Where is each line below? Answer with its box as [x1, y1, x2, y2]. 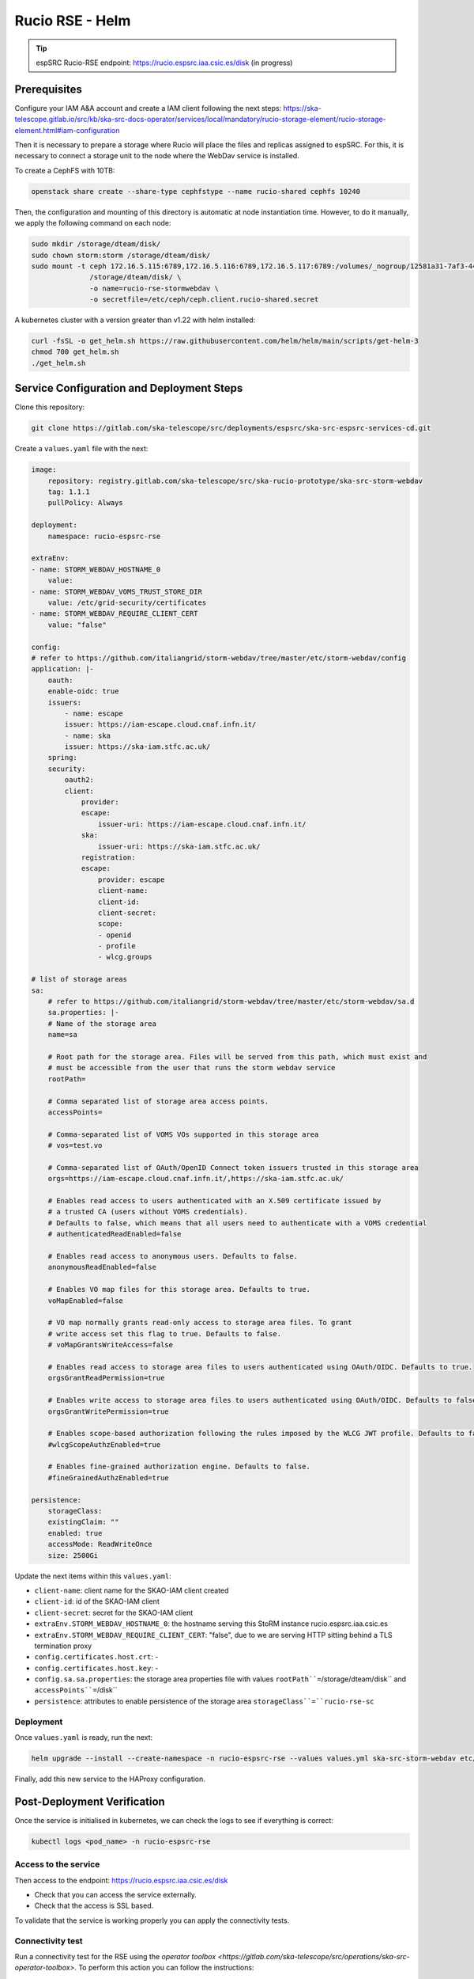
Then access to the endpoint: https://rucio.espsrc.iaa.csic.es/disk [14, 1875, 228, 1885]
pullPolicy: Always [47, 499, 124, 507]
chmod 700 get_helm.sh [31, 348, 119, 356]
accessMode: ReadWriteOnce [47, 1540, 153, 1549]
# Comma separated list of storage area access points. [47, 1096, 269, 1106]
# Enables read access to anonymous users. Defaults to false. [47, 1252, 299, 1261]
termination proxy [34, 1641, 92, 1650]
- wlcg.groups [97, 952, 153, 962]
